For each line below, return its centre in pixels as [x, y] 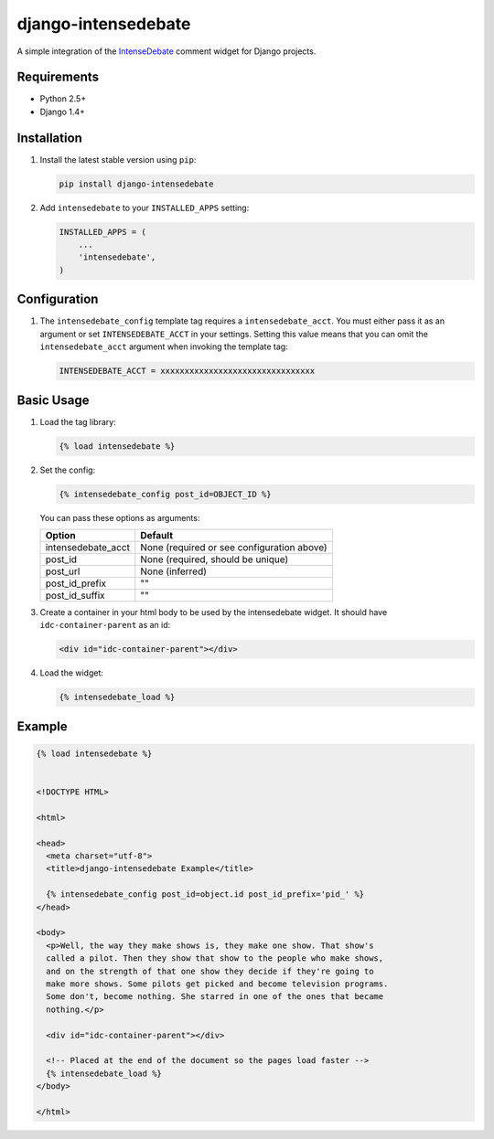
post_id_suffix [75, 595]
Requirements [58, 77]
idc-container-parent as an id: [105, 625]
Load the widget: [72, 673]
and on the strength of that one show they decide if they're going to [210, 971]
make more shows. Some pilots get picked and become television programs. [217, 984]
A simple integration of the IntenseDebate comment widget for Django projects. [166, 51]
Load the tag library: [78, 421]
